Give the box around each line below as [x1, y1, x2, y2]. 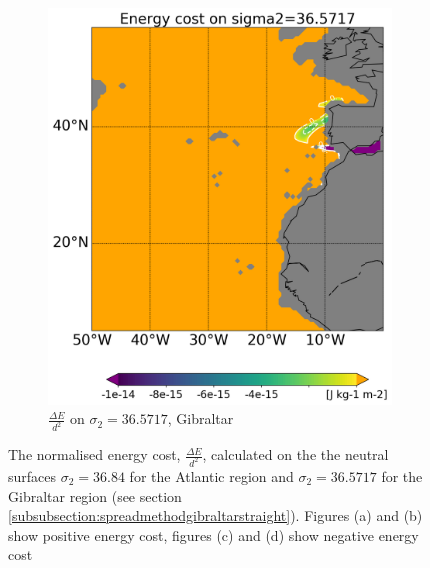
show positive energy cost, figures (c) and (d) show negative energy [8, 524, 419, 545]
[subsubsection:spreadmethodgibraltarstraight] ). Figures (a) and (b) [8, 505, 423, 526]
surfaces [8, 466, 57, 487]
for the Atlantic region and [129, 466, 294, 487]
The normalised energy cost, [8, 444, 181, 465]
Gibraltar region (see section [8, 485, 182, 506]
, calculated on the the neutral [202, 444, 389, 465]
